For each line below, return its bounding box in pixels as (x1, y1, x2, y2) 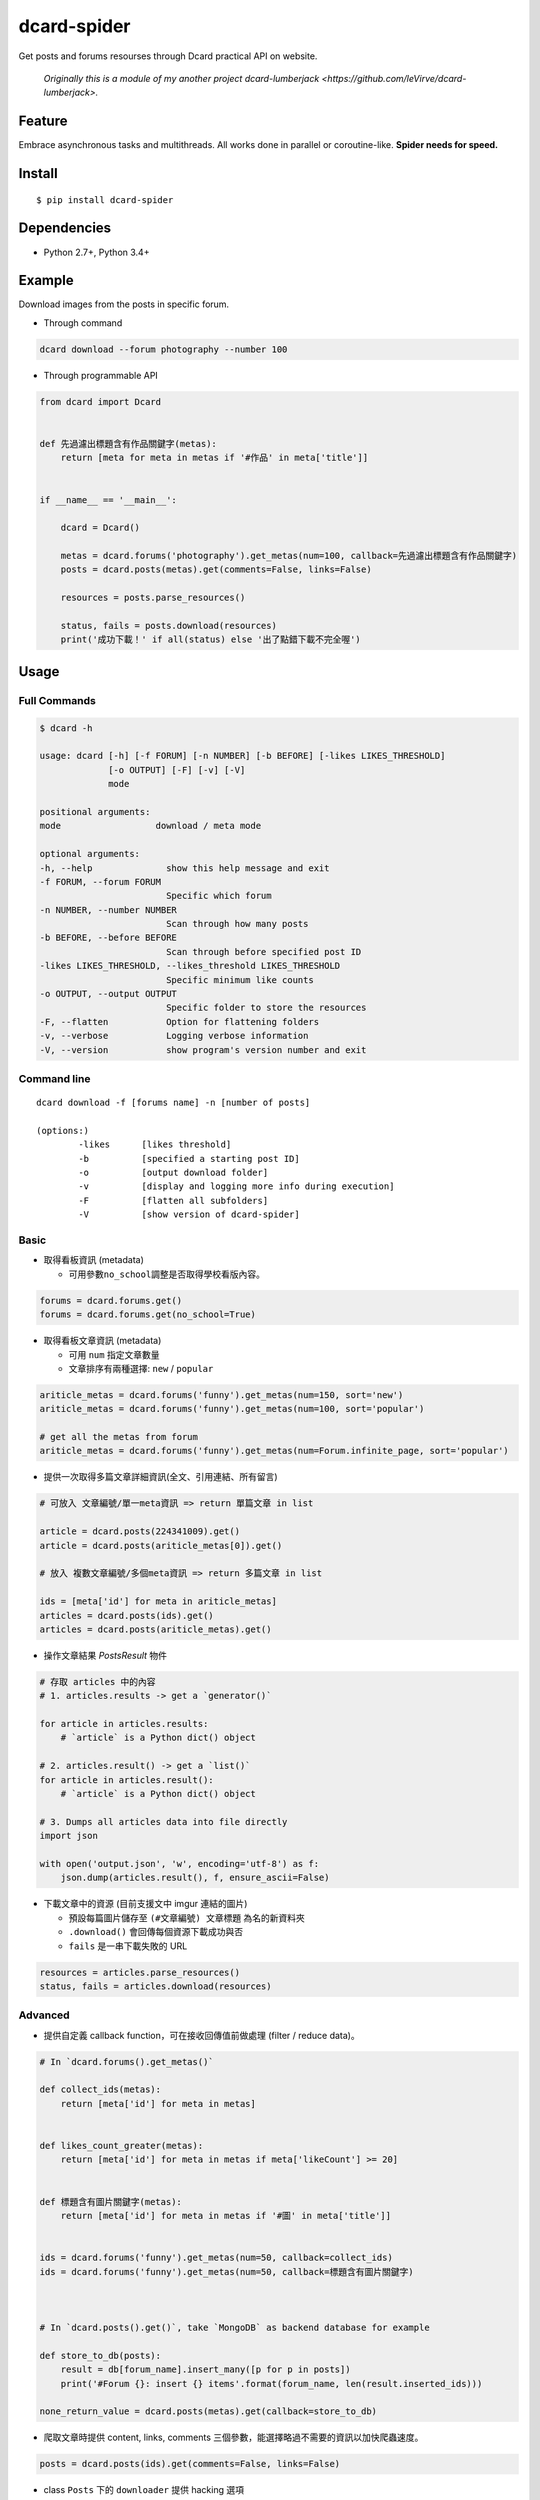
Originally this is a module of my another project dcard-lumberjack (43, 72, 320, 84)
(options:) (36, 1125, 90, 1136)
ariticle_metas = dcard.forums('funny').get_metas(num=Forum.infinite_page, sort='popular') (39, 1445, 509, 1457)
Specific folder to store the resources (165, 1002, 367, 1014)
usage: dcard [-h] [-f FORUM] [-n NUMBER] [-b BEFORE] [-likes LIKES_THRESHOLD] (39, 750, 446, 762)
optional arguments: (39, 848, 140, 860)
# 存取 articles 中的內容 (39, 1676, 156, 1687)
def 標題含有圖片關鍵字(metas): (39, 2196, 182, 2207)
